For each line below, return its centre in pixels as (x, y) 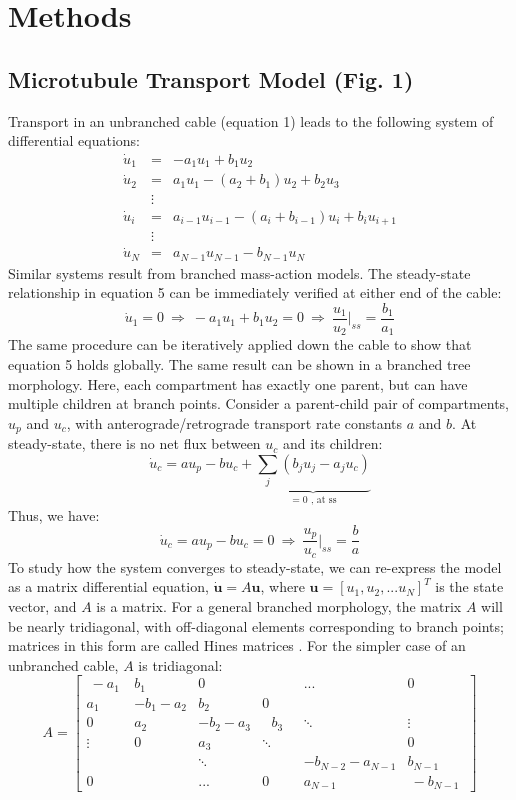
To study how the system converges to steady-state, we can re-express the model (255, 566)
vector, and (42, 605)
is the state (469, 586)
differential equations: (74, 140)
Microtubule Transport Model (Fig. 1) (211, 78)
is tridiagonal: (180, 664)
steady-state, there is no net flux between (134, 443)
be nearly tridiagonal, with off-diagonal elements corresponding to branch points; (256, 625)
